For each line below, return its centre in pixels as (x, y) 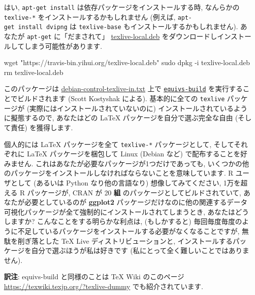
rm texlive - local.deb (34, 72)
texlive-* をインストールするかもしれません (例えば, (90, 17)
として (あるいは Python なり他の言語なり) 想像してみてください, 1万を (126, 182)
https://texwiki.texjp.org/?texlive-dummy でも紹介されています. (104, 286)
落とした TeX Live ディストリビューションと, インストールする (132, 240)
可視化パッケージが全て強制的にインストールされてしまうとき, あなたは (120, 211)
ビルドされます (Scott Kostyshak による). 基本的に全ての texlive (121, 98)
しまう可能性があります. (63, 46)
